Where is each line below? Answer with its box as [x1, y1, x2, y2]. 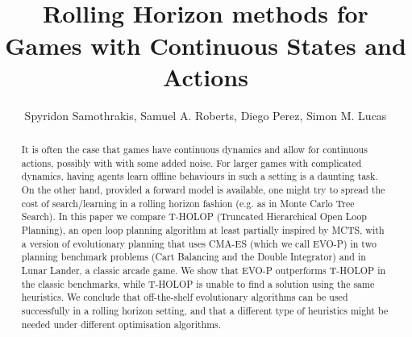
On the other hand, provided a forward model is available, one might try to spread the [21, 183, 385, 197]
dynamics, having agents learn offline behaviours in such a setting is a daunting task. [21, 169, 378, 183]
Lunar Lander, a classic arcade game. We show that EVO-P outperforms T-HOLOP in [21, 263, 386, 277]
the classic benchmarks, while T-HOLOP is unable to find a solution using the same [21, 277, 375, 290]
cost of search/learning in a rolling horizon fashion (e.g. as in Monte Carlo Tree [21, 196, 355, 210]
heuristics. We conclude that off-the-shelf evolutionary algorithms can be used [21, 290, 348, 304]
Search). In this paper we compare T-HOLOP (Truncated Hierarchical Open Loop [21, 210, 367, 223]
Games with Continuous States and [5, 28, 406, 61]
